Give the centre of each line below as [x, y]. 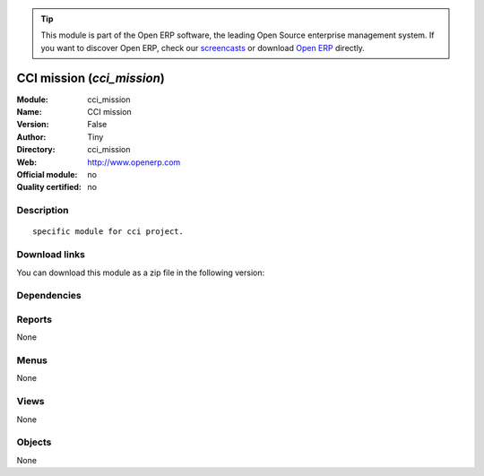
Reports [35, 319]
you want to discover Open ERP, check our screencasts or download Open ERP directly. [203, 48]
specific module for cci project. [108, 232]
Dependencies [49, 296]
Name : [29, 112]
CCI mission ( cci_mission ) [91, 78]
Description [43, 211]
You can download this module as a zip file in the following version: [141, 273]
